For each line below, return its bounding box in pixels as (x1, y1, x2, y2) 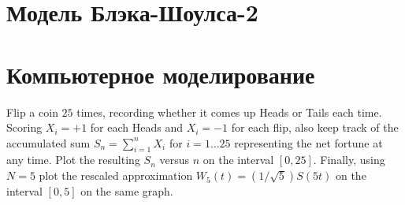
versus (159, 151, 189, 168)
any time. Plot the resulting (6, 151, 140, 168)
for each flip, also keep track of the (231, 119, 399, 136)
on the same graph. (80, 183, 173, 199)
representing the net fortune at (234, 134, 383, 151)
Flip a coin (6, 103, 58, 120)
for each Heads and (90, 119, 183, 136)
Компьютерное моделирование (6, 58, 315, 90)
